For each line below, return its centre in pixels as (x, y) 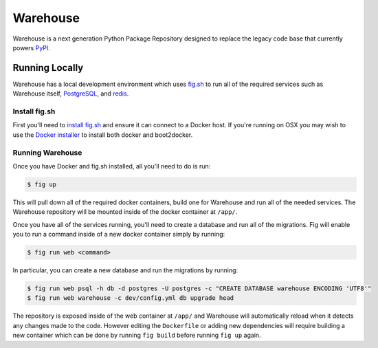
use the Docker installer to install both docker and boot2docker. (103, 135)
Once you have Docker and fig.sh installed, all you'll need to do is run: (112, 166)
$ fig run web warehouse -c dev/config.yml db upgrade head (131, 298)
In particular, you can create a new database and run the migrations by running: (125, 270)
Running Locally (48, 68)
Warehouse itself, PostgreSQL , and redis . (71, 94)
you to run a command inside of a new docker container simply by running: (119, 235)
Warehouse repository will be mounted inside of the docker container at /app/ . (125, 212)
